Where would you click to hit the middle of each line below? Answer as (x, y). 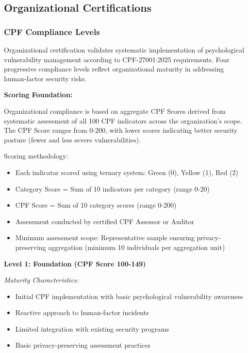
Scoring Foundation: (38, 95)
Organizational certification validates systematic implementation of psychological (124, 50)
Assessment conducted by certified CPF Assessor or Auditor (105, 221)
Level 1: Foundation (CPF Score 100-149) (75, 263)
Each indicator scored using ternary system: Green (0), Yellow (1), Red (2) (127, 172)
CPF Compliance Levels (52, 31)
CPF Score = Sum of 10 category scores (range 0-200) (96, 205)
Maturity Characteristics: (41, 280)
